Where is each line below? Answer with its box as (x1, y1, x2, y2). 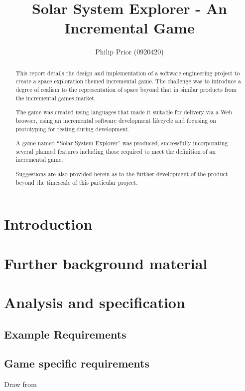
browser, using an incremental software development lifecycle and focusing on (15, 116, 216, 124)
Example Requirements (4, 326, 126, 342)
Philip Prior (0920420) (95, 46, 164, 57)
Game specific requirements (4, 356, 150, 371)
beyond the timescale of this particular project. (15, 178, 138, 186)
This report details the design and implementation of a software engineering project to (15, 68, 240, 77)
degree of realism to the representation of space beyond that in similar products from (15, 85, 237, 94)
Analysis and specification (4, 292, 185, 312)
